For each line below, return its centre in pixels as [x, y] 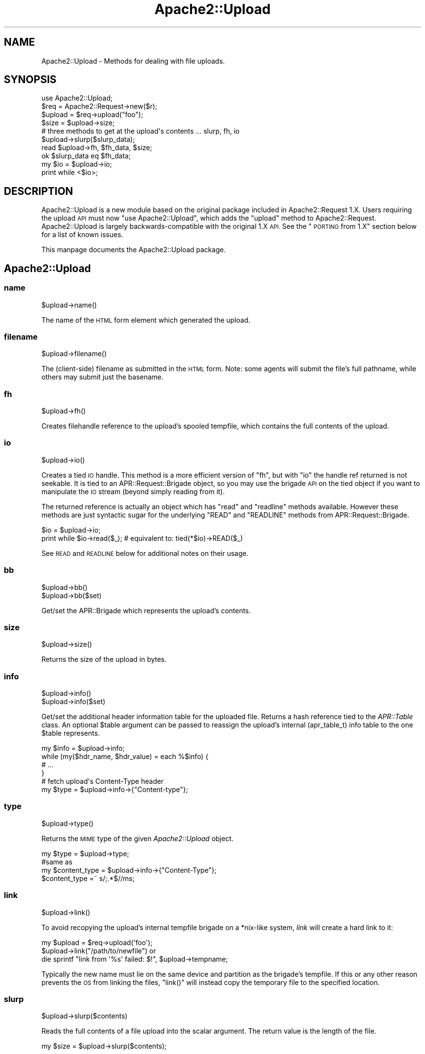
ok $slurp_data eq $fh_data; [86, 156]
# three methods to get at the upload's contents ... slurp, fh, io [140, 131]
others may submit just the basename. [102, 377]
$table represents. [71, 733]
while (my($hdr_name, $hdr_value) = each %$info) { [125, 756]
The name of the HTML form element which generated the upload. [146, 320]
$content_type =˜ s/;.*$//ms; [88, 878]
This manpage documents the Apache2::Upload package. [134, 250]
